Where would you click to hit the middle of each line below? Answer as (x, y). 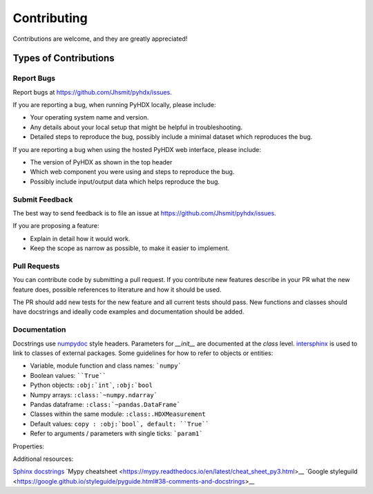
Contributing (50, 18)
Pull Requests (36, 266)
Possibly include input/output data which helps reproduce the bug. (125, 181)
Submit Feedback (43, 199)
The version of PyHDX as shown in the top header (101, 162)
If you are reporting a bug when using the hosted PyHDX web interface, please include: (137, 149)
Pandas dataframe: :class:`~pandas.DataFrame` (105, 404)
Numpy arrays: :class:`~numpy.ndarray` (94, 395)
